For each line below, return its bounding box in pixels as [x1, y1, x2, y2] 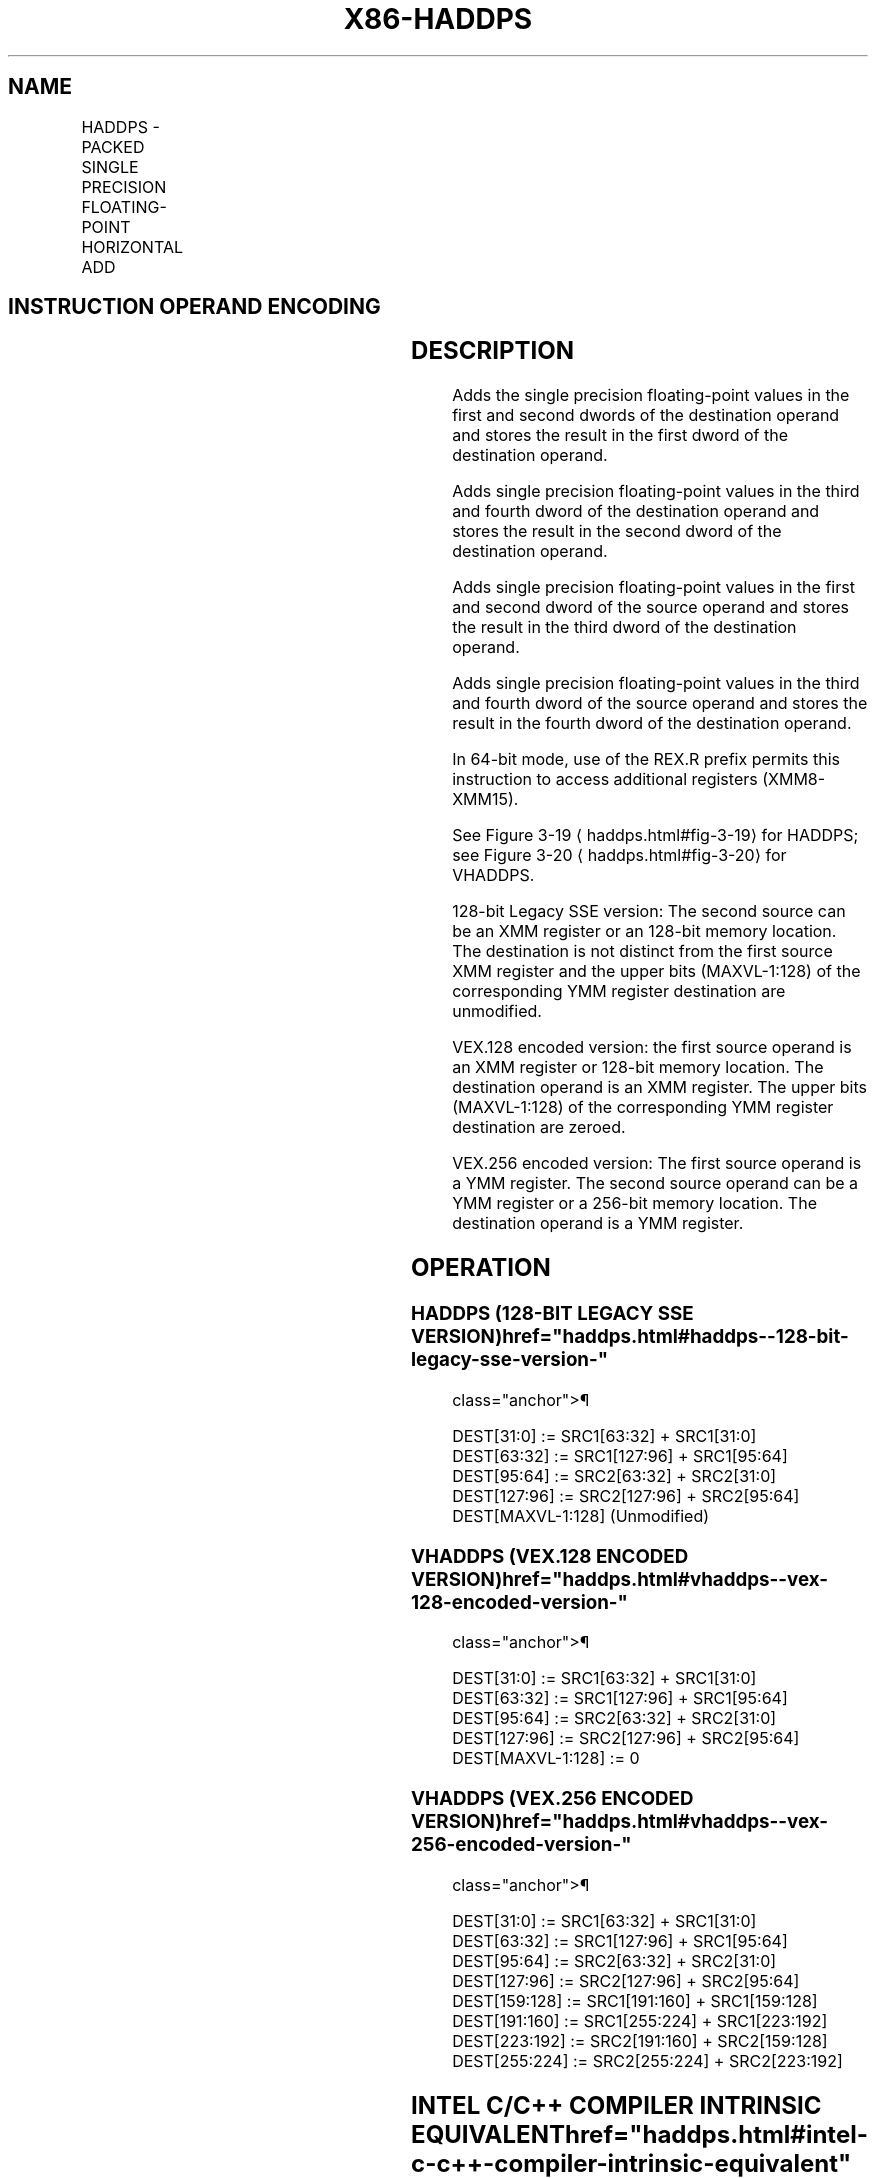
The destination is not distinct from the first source [452, 941, 833, 962]
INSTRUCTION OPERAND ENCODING [8, 294, 381, 320]
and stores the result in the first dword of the [452, 425, 789, 446]
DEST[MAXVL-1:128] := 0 [452, 1748, 640, 1769]
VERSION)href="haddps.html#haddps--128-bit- [411, 1325, 849, 1349]
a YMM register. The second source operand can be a [452, 1173, 859, 1194]
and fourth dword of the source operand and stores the [452, 693, 868, 714]
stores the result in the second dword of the [452, 521, 782, 542]
